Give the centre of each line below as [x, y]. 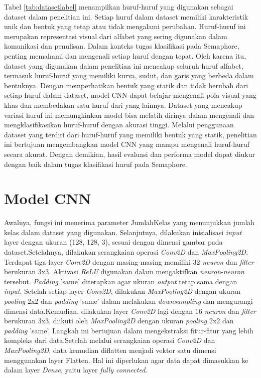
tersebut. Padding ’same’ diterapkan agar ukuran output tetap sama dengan [121, 281]
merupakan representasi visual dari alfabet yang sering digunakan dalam [116, 36]
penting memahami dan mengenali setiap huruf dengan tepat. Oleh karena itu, [125, 55]
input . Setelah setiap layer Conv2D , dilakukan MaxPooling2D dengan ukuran [122, 291]
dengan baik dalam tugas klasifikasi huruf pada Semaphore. [96, 164]
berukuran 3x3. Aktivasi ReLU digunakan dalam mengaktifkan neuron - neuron [124, 271]
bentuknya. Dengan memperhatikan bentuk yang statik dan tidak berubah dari [126, 85]
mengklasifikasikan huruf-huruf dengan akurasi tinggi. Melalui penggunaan [119, 125]
